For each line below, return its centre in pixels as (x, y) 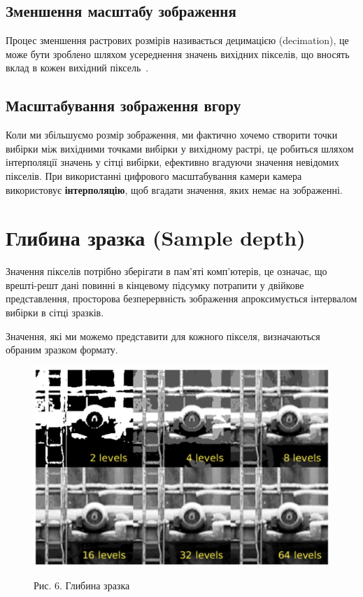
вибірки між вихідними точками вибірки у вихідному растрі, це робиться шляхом (180, 148)
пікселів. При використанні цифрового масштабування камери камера (154, 175)
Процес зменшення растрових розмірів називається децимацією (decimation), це (177, 40)
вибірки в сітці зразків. (55, 312)
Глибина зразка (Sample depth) (156, 238)
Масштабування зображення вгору (123, 105)
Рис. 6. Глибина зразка (82, 585)
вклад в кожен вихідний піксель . (77, 68)
